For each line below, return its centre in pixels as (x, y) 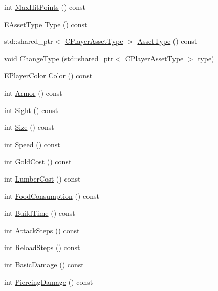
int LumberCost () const (42, 178)
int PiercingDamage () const (49, 282)
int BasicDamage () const (44, 264)
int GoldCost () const (38, 161)
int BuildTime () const (40, 213)
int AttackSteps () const (42, 230)
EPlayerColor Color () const (48, 75)
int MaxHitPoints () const (45, 7)
